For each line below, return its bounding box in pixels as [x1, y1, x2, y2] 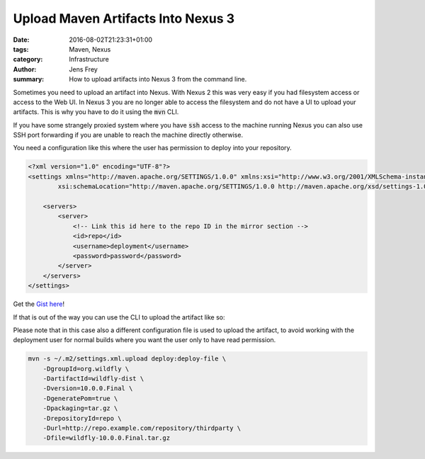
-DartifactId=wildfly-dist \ [42, 375, 144, 382]
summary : [13, 75, 45, 84]
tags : [13, 45, 29, 53]
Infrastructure [69, 55, 109, 64]
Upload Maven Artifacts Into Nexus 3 [13, 11, 235, 26]
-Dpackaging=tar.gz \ [42, 404, 118, 412]
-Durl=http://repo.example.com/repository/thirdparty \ [42, 424, 242, 432]
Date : [13, 35, 30, 44]
